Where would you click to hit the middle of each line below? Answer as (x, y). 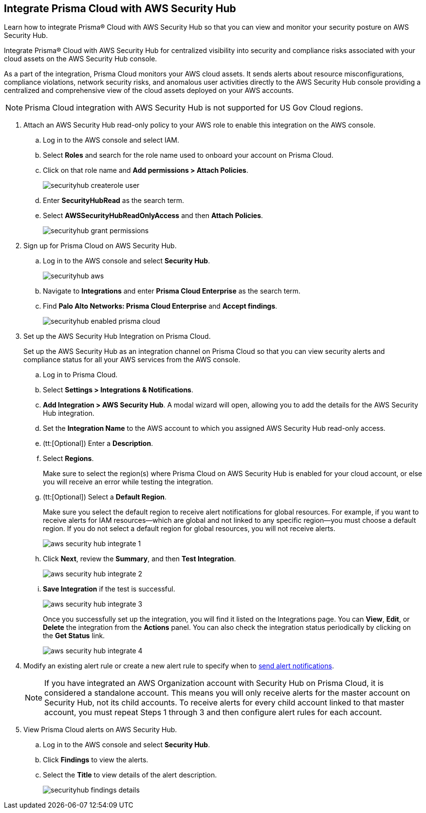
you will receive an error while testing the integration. (128, 482)
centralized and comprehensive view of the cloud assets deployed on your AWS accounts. (149, 91)
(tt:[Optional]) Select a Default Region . (105, 497)
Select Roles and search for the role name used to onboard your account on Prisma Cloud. (188, 155)
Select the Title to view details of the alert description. (130, 775)
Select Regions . (68, 459)
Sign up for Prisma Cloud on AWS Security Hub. (100, 246)
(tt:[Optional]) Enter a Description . (98, 443)
